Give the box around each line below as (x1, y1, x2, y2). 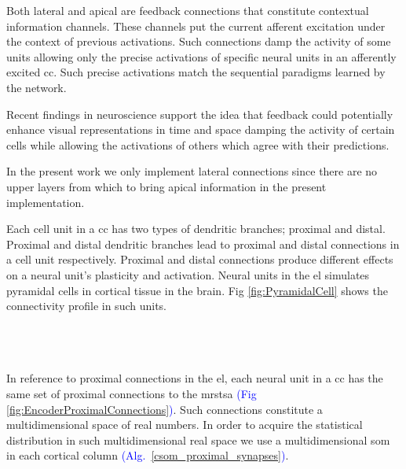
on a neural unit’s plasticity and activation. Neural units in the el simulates (6, 266, 370, 283)
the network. (6, 79, 67, 95)
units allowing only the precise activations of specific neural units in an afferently (6, 48, 397, 65)
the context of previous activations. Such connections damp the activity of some (6, 33, 391, 50)
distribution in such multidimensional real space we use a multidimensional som (6, 431, 390, 448)
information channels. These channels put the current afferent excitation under (6, 17, 386, 34)
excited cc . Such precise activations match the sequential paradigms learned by (6, 64, 386, 80)
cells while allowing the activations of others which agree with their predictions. (6, 136, 390, 153)
